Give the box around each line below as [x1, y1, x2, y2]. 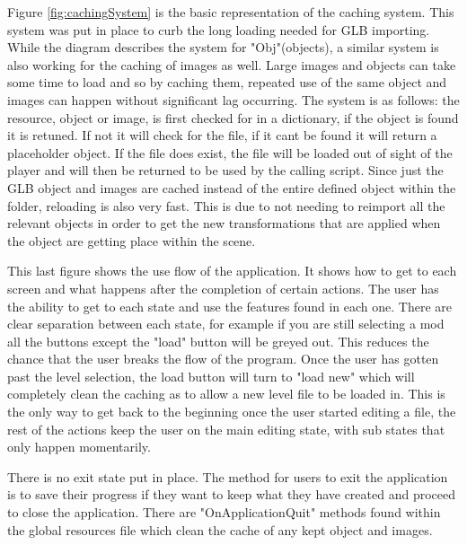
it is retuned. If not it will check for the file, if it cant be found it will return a [7, 126, 437, 145]
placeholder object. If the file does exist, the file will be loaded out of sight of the [7, 143, 453, 162]
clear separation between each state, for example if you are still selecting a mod [7, 314, 445, 333]
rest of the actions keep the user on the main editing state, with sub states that [7, 419, 445, 438]
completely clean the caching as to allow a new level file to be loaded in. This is [7, 384, 445, 403]
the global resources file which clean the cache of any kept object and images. [7, 520, 433, 539]
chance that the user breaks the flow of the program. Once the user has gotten [7, 349, 439, 368]
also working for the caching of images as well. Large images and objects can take [7, 55, 456, 74]
